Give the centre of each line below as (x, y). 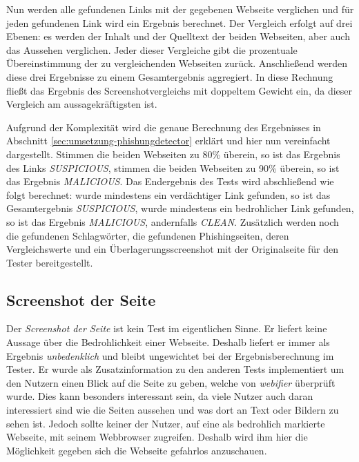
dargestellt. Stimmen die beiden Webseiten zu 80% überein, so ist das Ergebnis (173, 154)
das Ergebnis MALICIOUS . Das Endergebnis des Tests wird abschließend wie (170, 181)
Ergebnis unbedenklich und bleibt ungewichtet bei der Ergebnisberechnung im (170, 355)
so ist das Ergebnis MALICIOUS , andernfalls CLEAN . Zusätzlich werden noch (173, 221)
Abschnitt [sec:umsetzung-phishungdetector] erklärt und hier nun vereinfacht (168, 141)
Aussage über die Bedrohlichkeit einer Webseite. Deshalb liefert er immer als (168, 342)
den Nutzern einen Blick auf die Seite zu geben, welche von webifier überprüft (171, 382)
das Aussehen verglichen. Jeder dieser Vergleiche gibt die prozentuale (152, 49)
